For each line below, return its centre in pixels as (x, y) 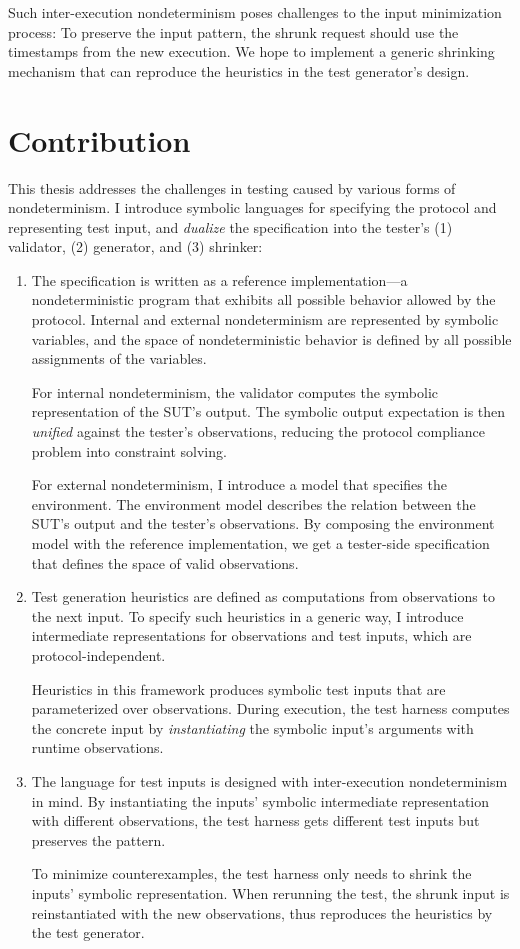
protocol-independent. (98, 654)
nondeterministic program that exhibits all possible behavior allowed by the (263, 299)
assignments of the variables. (119, 358)
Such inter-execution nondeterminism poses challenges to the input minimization (255, 12)
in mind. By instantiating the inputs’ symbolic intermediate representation (260, 800)
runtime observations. (97, 747)
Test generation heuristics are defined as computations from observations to (263, 596)
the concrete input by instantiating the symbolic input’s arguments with (252, 727)
